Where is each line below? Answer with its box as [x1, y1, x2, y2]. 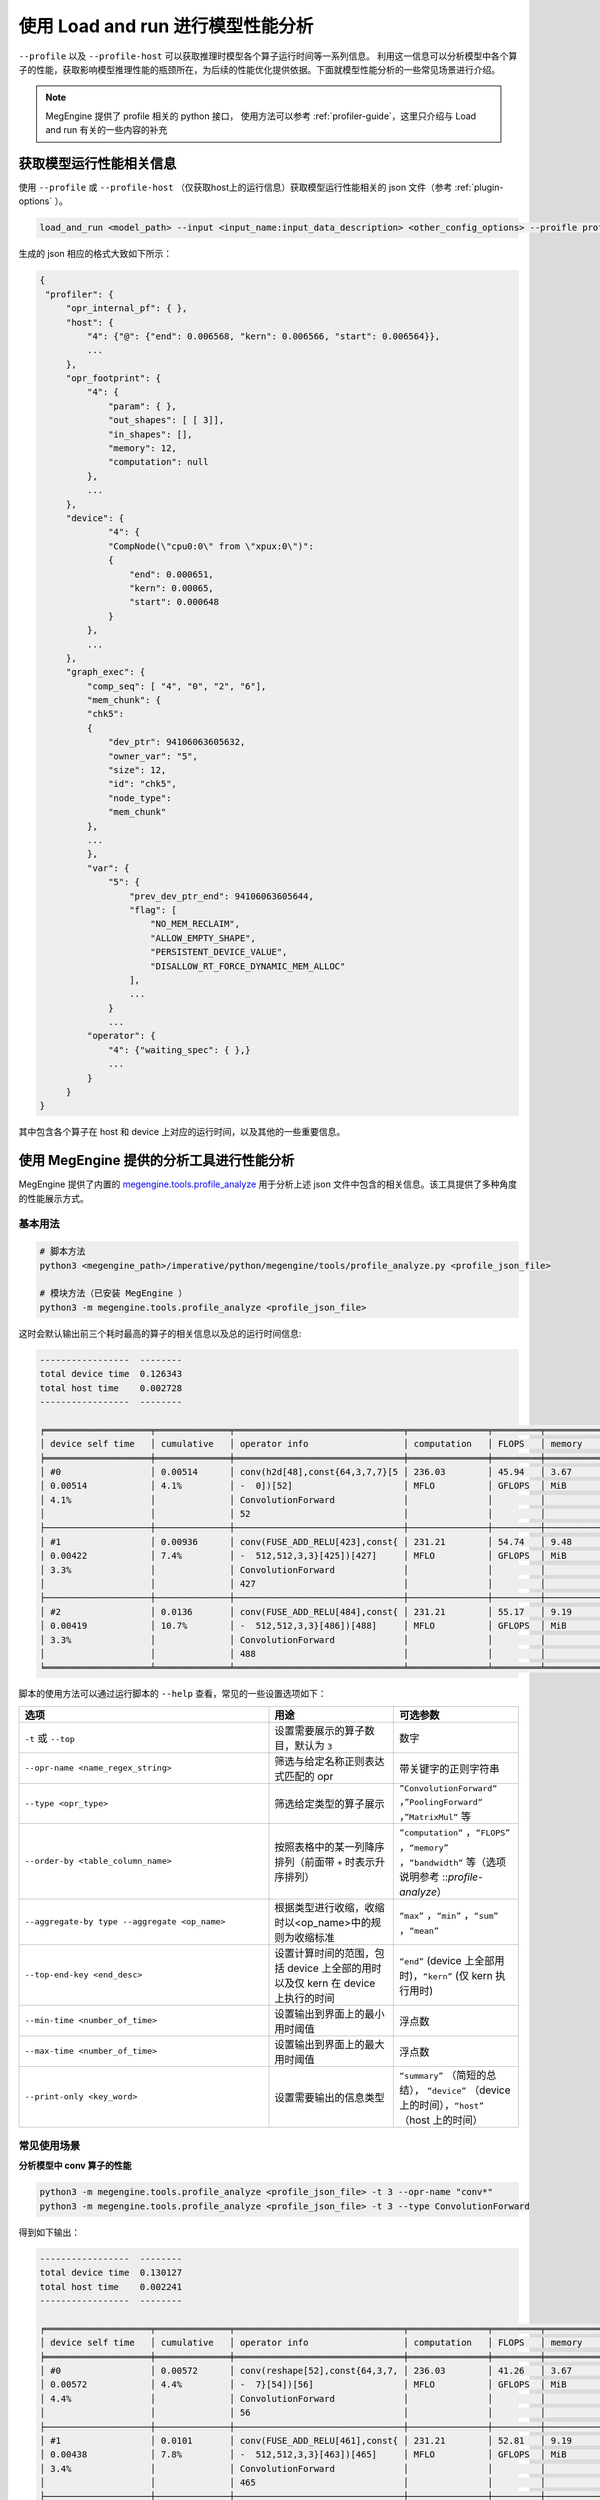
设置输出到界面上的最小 [274, 2006, 385, 2020]
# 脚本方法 [39, 1246, 86, 1257]
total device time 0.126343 [39, 1368, 183, 1380]
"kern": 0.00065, [128, 582, 214, 594]
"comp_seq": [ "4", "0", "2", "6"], [86, 680, 267, 692]
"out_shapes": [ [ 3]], [108, 415, 225, 426]
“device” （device [426, 2083, 511, 2097]
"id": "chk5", [108, 778, 177, 790]
